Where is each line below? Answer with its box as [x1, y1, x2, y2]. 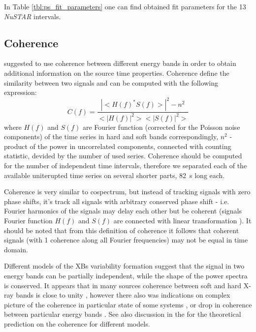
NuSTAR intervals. [4, 11, 61, 21]
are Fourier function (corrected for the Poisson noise [82, 121, 240, 132]
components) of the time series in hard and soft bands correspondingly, [4, 131, 219, 142]
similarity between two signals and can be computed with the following [4, 77, 219, 88]
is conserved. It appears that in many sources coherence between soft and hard [4, 280, 242, 290]
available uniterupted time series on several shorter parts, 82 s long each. [4, 170, 225, 180]
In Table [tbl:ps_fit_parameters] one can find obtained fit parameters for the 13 [4, 1, 246, 11]
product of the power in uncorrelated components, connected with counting [4, 141, 231, 151]
